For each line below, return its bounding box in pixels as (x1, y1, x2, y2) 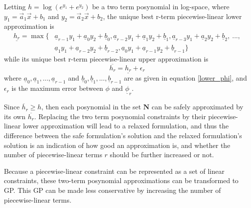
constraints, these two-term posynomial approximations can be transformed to (4, 175, 239, 186)
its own (4, 111, 26, 121)
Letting (4, 1, 26, 11)
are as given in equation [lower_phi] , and (124, 73, 247, 83)
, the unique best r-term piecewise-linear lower (103, 11, 242, 21)
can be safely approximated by (152, 102, 244, 112)
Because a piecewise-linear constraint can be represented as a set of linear (4, 166, 225, 176)
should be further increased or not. (110, 149, 214, 160)
